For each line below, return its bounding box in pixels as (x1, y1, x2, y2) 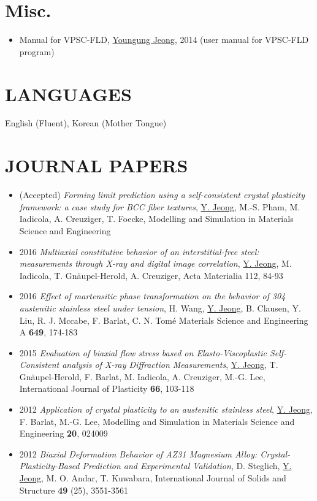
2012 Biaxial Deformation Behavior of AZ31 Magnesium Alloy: (19, 447, 258, 460)
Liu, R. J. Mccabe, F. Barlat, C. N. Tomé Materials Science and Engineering (19, 313, 308, 326)
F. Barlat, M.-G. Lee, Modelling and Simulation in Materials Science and (19, 415, 295, 427)
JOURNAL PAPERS (5, 153, 188, 178)
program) (19, 45, 55, 58)
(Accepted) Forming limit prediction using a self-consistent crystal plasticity (19, 188, 305, 201)
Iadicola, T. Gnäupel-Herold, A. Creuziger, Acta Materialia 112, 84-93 (19, 269, 283, 281)
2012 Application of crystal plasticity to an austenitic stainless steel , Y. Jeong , (19, 403, 313, 416)
